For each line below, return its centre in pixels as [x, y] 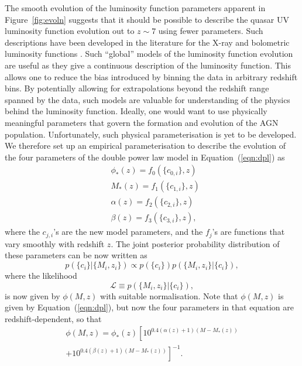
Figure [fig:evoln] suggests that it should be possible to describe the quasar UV [147, 19]
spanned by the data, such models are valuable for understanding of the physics [147, 99]
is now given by [32, 295]
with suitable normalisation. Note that [169, 295]
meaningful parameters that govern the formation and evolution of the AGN [142, 122]
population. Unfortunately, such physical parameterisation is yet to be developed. [151, 134]
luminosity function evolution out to [70, 31]
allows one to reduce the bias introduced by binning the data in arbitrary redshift [151, 76]
